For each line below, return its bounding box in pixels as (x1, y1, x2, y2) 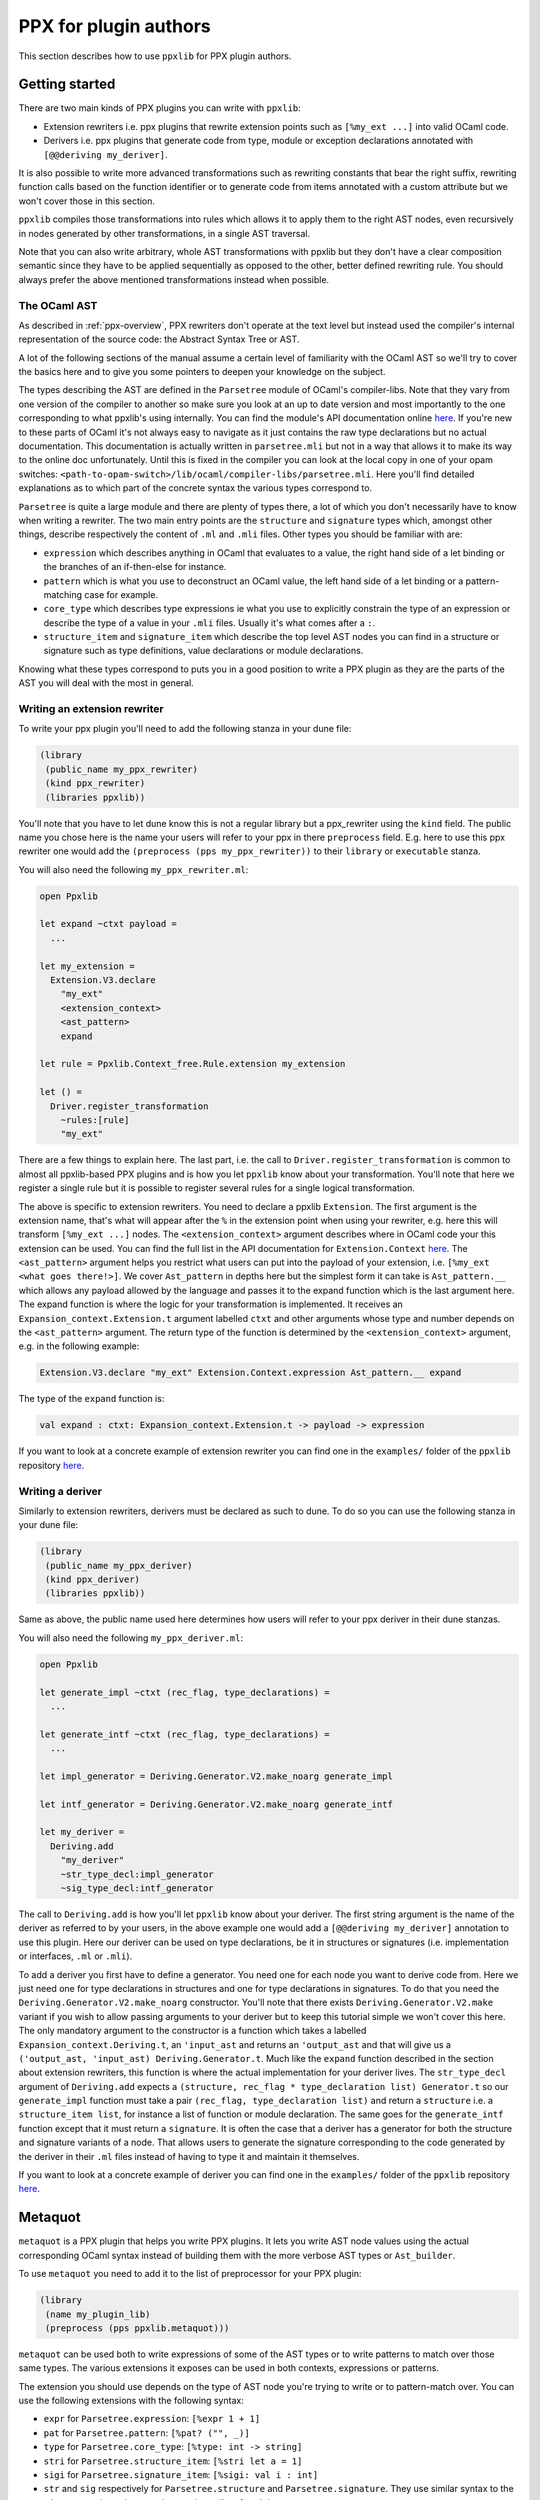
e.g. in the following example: (18, 1340, 140, 1352)
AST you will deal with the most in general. (18, 677, 194, 689)
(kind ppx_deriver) (45, 1574, 140, 1585)
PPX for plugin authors (18, 15, 212, 37)
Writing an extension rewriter (18, 702, 164, 716)
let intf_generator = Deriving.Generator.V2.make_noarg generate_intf (39, 1798, 394, 1810)
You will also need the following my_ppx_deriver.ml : (18, 1631, 244, 1644)
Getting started (18, 76, 116, 93)
